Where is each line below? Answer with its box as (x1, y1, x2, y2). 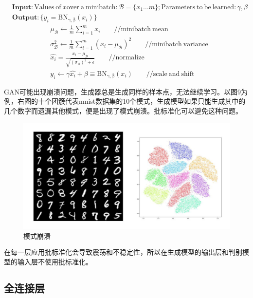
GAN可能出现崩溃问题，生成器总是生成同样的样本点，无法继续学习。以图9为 (4, 86, 248, 96)
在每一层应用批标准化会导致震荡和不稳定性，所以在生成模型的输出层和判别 (4, 247, 242, 257)
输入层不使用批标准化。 (17, 256, 92, 266)
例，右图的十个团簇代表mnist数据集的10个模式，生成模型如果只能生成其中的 (4, 96, 246, 106)
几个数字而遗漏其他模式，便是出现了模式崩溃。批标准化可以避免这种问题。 (4, 105, 242, 115)
